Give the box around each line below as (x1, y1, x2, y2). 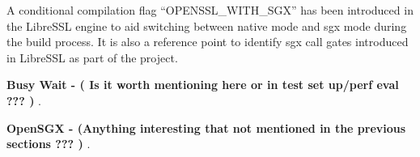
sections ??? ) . (6, 135, 91, 152)
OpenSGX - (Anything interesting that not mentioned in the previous (6, 119, 406, 136)
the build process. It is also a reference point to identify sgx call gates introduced (6, 33, 409, 50)
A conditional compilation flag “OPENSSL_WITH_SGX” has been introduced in (6, 2, 414, 18)
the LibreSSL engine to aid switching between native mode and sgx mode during (6, 17, 407, 34)
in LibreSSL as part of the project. (6, 49, 178, 66)
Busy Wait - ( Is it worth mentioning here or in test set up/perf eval (6, 76, 399, 93)
